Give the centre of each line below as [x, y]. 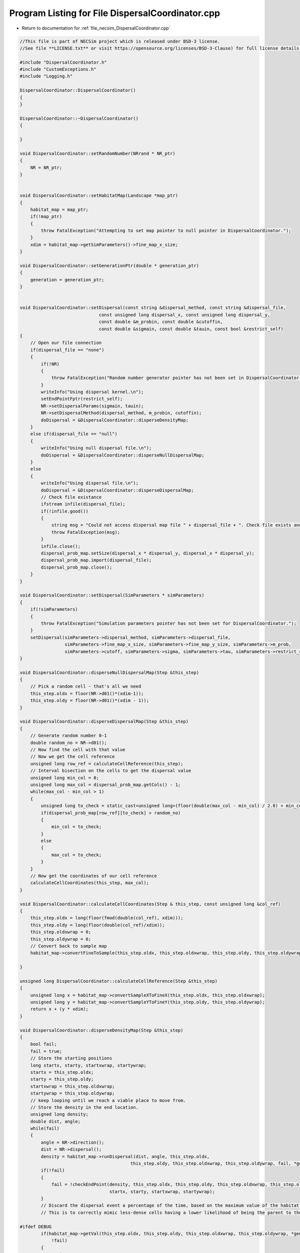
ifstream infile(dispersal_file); [83, 504]
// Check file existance [71, 497]
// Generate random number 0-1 [68, 736]
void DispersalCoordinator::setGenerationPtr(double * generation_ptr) [109, 266]
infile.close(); [61, 546]
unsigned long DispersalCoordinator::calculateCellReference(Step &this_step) [118, 981]
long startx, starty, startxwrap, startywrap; [88, 1065]
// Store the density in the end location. [84, 1107]
